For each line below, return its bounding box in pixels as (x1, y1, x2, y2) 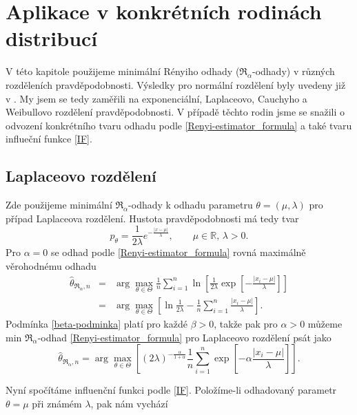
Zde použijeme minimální (6, 198, 112, 212)
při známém (32, 396, 82, 410)
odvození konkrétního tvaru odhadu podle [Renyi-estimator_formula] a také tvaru (6, 118, 352, 132)
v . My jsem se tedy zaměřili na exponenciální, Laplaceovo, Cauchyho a (6, 91, 307, 105)
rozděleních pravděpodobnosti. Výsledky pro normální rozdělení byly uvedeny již (6, 77, 346, 92)
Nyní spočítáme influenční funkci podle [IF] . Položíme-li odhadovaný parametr (6, 383, 337, 397)
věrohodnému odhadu (6, 258, 96, 273)
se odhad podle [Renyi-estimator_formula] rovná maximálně (50, 245, 306, 259)
